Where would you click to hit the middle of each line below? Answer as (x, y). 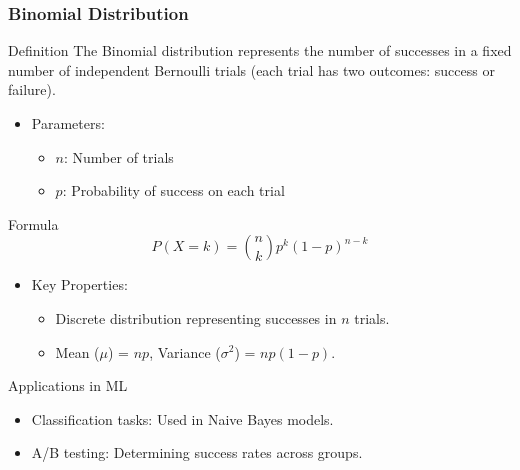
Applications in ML (68, 385)
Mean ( (77, 351)
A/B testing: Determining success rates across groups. (197, 452)
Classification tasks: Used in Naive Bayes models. (182, 418)
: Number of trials (119, 156)
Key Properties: (79, 284)
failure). (32, 89)
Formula (33, 223)
